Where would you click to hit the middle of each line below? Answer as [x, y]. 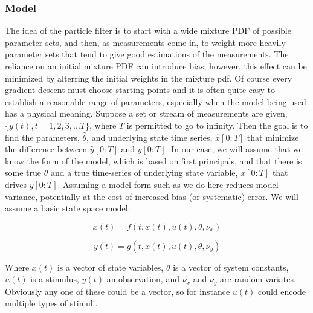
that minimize [273, 137]
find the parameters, [42, 137]
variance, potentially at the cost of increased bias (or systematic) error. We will [152, 196]
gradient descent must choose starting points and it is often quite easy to [140, 90]
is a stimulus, [55, 279]
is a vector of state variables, [110, 267]
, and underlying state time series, [150, 137]
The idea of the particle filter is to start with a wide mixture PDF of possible [148, 31]
